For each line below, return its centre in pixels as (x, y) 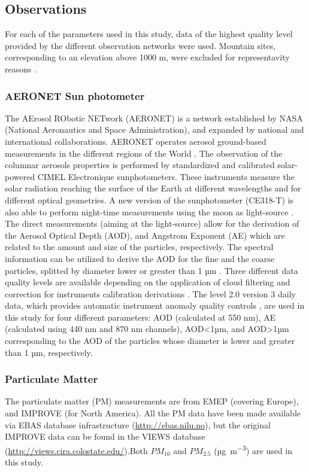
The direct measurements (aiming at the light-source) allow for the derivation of (152, 223)
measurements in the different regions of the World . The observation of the (144, 153)
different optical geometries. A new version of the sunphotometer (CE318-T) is (149, 200)
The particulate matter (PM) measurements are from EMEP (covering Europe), (152, 401)
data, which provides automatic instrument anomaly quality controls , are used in (155, 305)
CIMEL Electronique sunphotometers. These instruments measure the (166, 176)
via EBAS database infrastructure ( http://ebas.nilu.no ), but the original (138, 424)
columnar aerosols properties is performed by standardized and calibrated (140, 165)
